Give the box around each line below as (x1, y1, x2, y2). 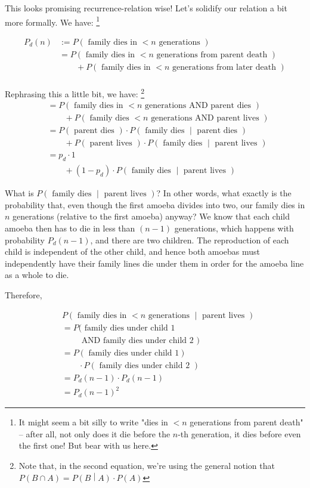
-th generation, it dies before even (178, 427, 301, 440)
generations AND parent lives (151, 114, 259, 123)
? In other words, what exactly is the (156, 187, 292, 199)
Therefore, (5, 288, 42, 301)
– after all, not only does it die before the (18, 427, 170, 440)
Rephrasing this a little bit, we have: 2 (5, 85, 145, 100)
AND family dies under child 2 (81, 336, 194, 345)
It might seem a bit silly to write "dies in (18, 416, 168, 428)
